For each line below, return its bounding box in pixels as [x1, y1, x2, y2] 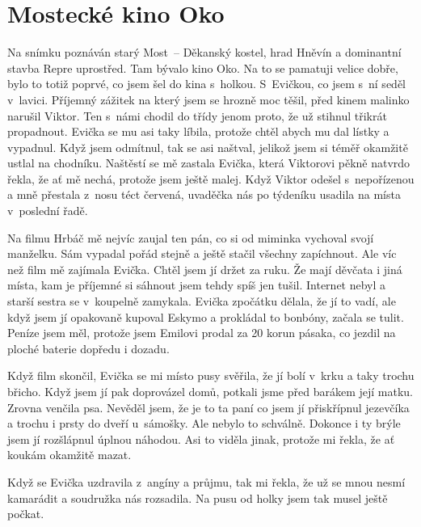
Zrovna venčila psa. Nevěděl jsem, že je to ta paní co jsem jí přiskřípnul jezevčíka [7, 398, 410, 415]
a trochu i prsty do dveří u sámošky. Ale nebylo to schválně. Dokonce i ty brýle [7, 415, 401, 432]
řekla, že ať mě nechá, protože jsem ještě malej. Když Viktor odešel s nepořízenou [7, 170, 415, 187]
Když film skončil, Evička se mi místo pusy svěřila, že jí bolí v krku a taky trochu [7, 367, 415, 384]
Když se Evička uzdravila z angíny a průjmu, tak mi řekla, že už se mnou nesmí [7, 473, 406, 490]
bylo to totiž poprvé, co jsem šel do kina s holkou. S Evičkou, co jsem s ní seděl [7, 75, 406, 92]
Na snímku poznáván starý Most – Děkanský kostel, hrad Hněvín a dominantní [7, 44, 402, 61]
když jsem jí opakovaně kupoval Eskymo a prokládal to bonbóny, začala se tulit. [7, 308, 404, 325]
